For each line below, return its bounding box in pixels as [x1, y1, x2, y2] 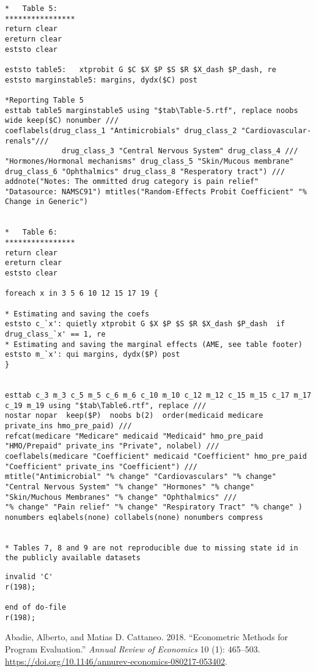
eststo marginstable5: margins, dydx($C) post [5, 75, 197, 84]
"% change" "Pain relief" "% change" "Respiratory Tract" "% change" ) [5, 503, 303, 512]
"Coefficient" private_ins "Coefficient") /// [5, 462, 197, 471]
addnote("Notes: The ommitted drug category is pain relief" [5, 177, 259, 186]
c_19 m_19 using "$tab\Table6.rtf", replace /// [5, 401, 207, 410]
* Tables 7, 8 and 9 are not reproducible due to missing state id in [5, 543, 298, 552]
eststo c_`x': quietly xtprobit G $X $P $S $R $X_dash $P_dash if [5, 320, 285, 329]
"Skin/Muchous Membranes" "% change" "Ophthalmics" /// [5, 492, 237, 502]
